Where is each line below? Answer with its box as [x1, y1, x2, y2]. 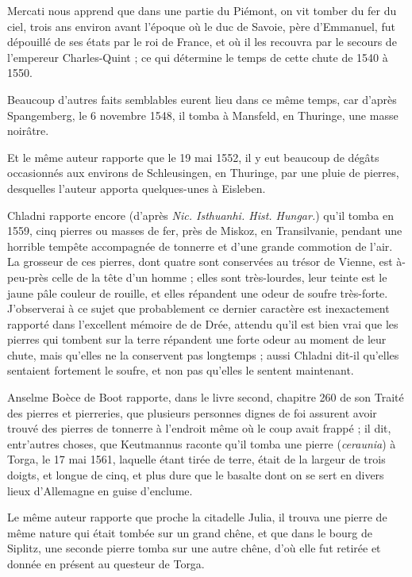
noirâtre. [7, 122, 49, 139]
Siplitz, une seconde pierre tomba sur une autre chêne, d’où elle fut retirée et [7, 540, 381, 556]
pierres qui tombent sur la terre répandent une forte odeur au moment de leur [7, 331, 387, 348]
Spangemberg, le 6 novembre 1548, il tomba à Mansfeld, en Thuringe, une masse [7, 106, 399, 123]
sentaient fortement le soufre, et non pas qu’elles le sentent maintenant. [7, 362, 354, 379]
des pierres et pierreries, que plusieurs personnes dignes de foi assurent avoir [7, 404, 377, 421]
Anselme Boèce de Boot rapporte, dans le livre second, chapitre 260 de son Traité [7, 389, 404, 406]
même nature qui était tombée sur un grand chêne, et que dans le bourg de [7, 524, 372, 540]
